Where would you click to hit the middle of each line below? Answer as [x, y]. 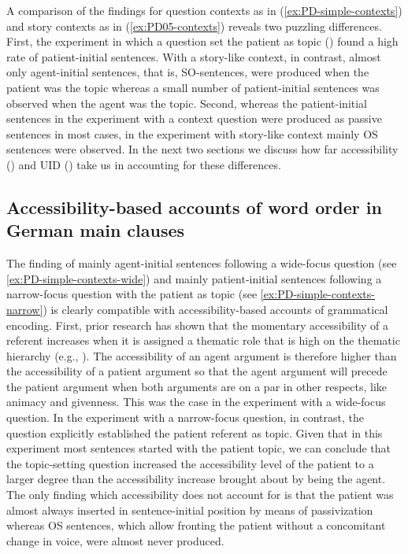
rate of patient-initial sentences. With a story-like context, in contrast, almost [194, 56]
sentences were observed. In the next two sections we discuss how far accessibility [202, 149]
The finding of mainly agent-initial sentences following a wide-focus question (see [202, 263]
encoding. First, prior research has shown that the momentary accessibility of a [198, 325]
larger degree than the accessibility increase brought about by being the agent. [196, 479]
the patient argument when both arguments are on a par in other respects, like [197, 386]
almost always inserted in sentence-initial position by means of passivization [190, 510]
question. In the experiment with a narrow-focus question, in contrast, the [185, 417]
